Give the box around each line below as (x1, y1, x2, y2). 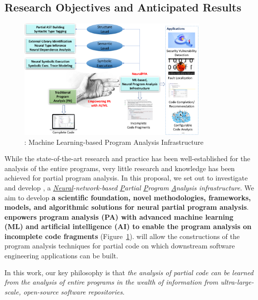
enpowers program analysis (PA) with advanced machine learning (4, 211, 234, 222)
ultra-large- (220, 277, 254, 287)
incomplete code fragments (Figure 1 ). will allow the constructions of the (4, 231, 240, 241)
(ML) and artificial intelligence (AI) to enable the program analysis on (4, 221, 252, 232)
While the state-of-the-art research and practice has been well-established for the (4, 153, 251, 164)
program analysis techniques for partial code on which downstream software (4, 240, 235, 251)
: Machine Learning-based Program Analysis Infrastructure (24, 136, 204, 147)
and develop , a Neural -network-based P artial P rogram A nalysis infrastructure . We (4, 182, 254, 192)
